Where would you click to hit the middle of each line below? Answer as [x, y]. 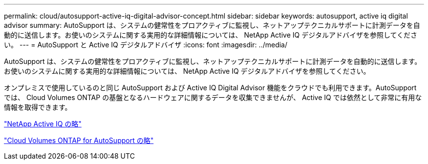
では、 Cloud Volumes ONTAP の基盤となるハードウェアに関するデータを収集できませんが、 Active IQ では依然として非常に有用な [213, 97]
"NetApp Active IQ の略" [43, 124]
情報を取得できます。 [38, 107]
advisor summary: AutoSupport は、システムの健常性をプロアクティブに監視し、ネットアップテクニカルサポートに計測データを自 [212, 25]
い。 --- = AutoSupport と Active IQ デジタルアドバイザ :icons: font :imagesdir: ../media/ [146, 45]
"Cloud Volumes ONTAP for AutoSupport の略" [79, 140]
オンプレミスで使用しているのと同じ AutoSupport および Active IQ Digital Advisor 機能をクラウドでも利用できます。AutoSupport [210, 88]
